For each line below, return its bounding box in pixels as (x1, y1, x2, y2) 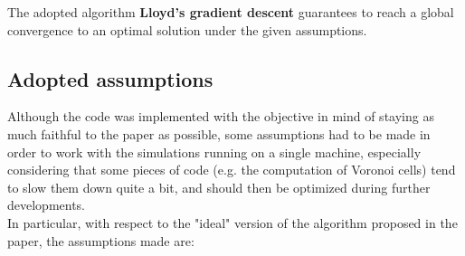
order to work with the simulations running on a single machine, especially (7, 142, 422, 161)
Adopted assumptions (7, 64, 214, 92)
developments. (7, 195, 86, 214)
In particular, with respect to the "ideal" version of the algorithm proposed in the (7, 213, 458, 232)
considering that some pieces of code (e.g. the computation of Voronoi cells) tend (7, 160, 456, 179)
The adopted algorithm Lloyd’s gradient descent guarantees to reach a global (7, 3, 454, 21)
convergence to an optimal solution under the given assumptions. (7, 20, 367, 39)
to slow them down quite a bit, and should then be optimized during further (7, 177, 431, 196)
